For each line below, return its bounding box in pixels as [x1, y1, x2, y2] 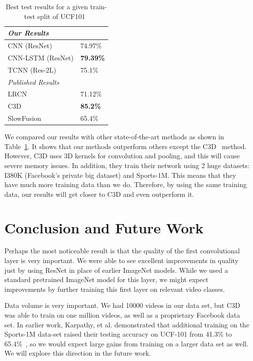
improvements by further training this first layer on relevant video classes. [4, 284, 225, 294]
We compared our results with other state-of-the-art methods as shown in [4, 132, 224, 142]
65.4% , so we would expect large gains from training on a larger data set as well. [4, 338, 249, 348]
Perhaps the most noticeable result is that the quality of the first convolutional [4, 246, 240, 256]
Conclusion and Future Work [4, 217, 204, 237]
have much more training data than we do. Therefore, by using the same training [4, 179, 247, 190]
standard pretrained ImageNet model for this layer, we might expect [4, 274, 209, 285]
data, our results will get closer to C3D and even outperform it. [4, 189, 195, 199]
